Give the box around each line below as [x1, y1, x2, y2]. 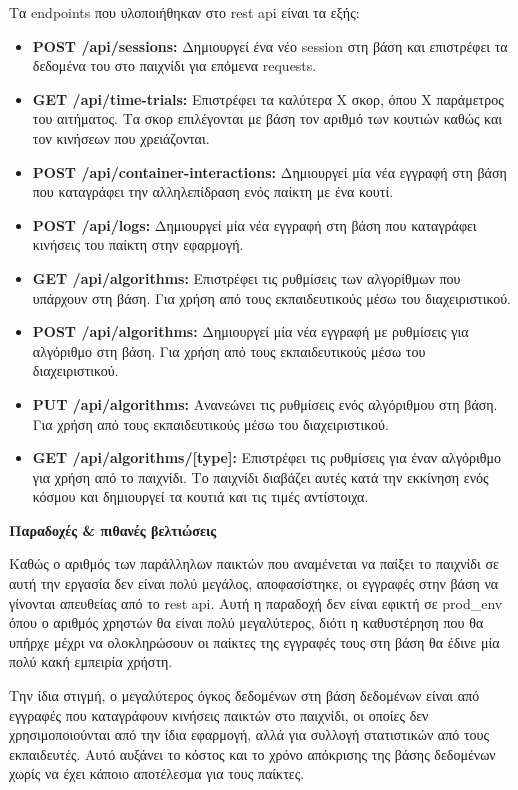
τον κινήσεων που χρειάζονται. [32, 127, 210, 148]
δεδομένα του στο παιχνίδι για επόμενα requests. [32, 55, 317, 76]
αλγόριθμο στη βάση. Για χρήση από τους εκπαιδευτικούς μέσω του [32, 340, 426, 361]
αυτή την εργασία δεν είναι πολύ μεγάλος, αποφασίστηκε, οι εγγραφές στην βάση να [9, 573, 499, 594]
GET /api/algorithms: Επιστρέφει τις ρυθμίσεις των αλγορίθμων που [32, 267, 461, 288]
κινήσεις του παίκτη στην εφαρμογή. [32, 234, 244, 255]
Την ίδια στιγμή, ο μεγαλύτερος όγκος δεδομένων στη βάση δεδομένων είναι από [9, 685, 480, 706]
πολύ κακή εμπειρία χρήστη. [9, 651, 173, 672]
